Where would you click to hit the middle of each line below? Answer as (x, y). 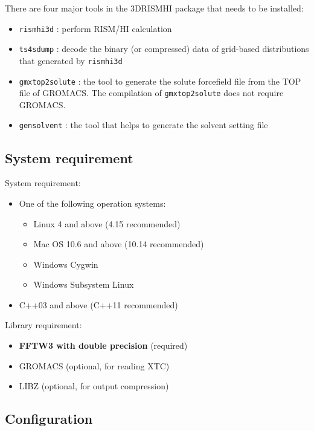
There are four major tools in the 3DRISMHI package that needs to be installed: (154, 8)
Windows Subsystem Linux (84, 284)
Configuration (49, 419)
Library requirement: (43, 325)
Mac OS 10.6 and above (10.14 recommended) (119, 244)
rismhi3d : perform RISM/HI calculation (95, 28)
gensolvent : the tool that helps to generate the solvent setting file (143, 125)
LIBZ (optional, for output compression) (94, 386)
